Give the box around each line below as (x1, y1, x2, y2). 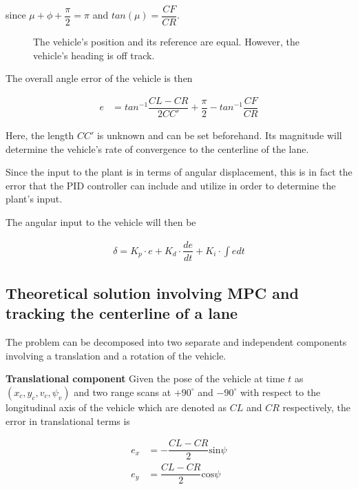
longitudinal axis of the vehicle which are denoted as (6, 399, 227, 414)
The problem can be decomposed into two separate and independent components (6, 335, 347, 349)
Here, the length (6, 127, 74, 142)
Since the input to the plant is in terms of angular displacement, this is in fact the (6, 165, 352, 179)
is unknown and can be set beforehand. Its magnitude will (96, 127, 342, 142)
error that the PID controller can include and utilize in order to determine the (6, 178, 336, 192)
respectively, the (282, 399, 350, 414)
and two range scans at (74, 384, 171, 399)
